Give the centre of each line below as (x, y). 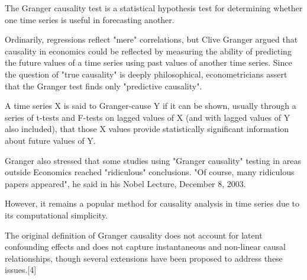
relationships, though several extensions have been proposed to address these (144, 258)
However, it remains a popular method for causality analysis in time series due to (152, 203)
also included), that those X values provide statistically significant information (147, 129)
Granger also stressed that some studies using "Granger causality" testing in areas (153, 160)
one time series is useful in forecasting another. (90, 19)
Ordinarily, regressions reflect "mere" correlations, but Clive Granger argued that (151, 39)
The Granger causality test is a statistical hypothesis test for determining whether (154, 8)
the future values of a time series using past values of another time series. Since (148, 62)
